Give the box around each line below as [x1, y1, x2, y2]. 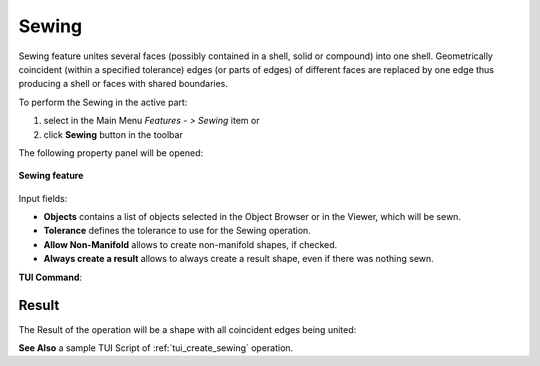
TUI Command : [18, 271, 83, 283]
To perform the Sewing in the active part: [18, 96, 188, 108]
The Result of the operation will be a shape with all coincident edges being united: [18, 323, 357, 335]
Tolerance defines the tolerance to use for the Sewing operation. [43, 225, 312, 237]
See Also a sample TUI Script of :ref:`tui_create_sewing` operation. [18, 341, 294, 354]
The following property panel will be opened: [18, 146, 204, 159]
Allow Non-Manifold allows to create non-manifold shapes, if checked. [43, 238, 338, 250]
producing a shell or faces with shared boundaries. [18, 78, 229, 90]
